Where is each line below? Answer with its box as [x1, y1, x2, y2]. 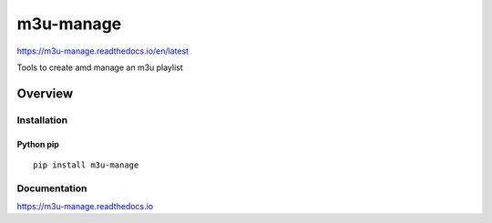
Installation [16, 114, 68, 127]
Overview [16, 86, 74, 101]
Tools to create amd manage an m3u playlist [16, 62, 184, 73]
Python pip [16, 138, 59, 149]
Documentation [16, 182, 87, 195]
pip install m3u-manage [33, 159, 139, 170]
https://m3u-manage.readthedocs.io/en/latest [16, 46, 190, 56]
